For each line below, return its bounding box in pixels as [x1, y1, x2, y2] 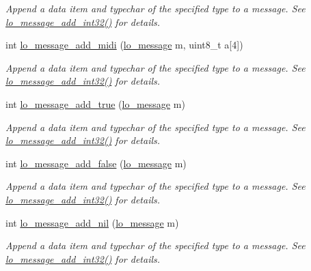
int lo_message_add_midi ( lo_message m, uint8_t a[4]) [5, 38, 243, 52]
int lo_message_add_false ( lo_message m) [5, 156, 187, 170]
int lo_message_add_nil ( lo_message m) [5, 215, 179, 229]
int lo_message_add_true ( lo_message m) [5, 96, 185, 111]
